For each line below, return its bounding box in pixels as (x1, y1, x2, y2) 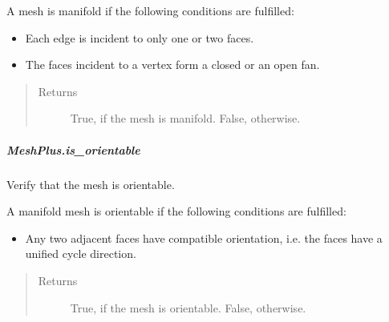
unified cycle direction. (25, 245, 136, 262)
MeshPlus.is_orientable (6, 141, 140, 158)
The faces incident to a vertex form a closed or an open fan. (25, 56, 320, 73)
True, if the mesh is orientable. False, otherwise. (70, 299, 306, 316)
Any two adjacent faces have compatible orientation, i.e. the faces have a (25, 229, 383, 246)
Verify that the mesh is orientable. (6, 175, 175, 192)
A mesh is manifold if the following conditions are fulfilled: (6, 2, 294, 18)
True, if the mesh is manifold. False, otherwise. (70, 110, 301, 127)
